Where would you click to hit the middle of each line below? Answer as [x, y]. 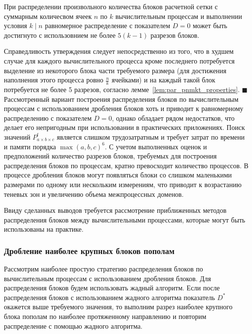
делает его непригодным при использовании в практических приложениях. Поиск [125, 127]
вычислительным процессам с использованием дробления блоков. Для [108, 278]
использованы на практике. [44, 229]
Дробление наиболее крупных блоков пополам [89, 250]
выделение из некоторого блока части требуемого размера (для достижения [115, 70]
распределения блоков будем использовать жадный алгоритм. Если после [112, 288]
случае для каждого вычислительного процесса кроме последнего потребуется [119, 60]
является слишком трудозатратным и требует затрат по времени [151, 136]
